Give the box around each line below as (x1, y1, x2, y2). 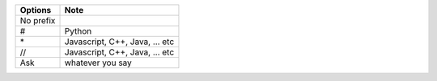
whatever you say (64, 57, 133, 68)
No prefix (19, 15, 56, 26)
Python (64, 26, 92, 36)
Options (19, 5, 52, 15)
